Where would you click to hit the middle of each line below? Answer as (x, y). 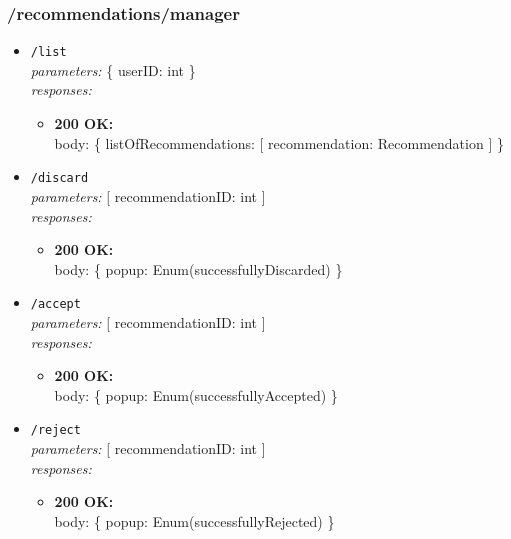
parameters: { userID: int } (113, 69)
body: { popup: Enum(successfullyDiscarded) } (198, 268)
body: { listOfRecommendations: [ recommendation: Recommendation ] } (279, 142)
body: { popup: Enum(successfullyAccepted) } (196, 394)
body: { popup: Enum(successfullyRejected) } (194, 520)
